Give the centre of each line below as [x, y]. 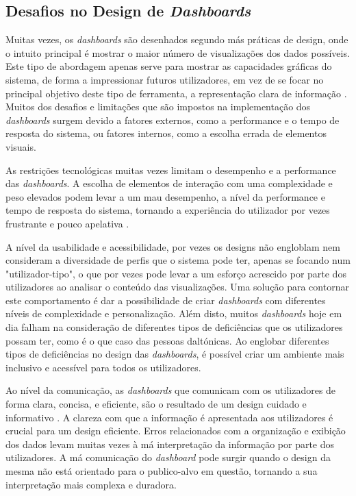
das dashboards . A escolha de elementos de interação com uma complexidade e [169, 183]
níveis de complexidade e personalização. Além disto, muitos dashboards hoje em [174, 313]
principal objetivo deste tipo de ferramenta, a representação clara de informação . [176, 93]
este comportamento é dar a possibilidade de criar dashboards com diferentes [166, 300]
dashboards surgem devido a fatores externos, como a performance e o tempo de [173, 120]
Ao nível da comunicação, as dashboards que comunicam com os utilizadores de [171, 390]
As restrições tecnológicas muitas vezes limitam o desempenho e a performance [171, 170]
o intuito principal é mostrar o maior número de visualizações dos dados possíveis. [178, 52]
